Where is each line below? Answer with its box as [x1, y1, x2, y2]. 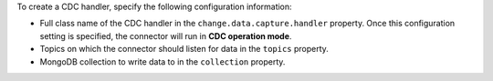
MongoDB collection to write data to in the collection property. [39, 56, 286, 67]
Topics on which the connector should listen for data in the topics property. [39, 44, 329, 55]
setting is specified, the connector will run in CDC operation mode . [39, 30, 292, 41]
